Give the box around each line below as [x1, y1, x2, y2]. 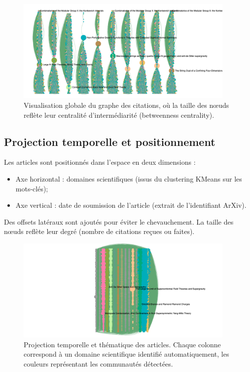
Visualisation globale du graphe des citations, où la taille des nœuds [24, 99, 229, 110]
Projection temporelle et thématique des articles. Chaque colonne [24, 339, 221, 349]
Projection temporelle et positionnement [4, 134, 215, 149]
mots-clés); [15, 183, 48, 193]
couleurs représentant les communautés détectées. [24, 359, 173, 369]
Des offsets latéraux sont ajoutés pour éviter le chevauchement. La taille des [4, 216, 234, 227]
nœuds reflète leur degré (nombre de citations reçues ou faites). [4, 226, 195, 236]
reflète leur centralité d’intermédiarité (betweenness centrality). [24, 109, 214, 120]
